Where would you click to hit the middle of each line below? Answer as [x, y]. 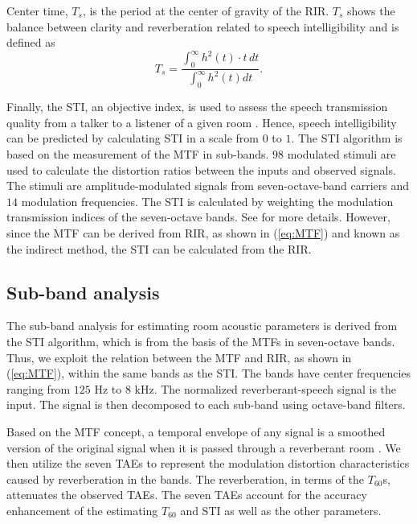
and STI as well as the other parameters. [281, 510]
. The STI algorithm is [347, 138]
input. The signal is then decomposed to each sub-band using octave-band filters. [206, 404]
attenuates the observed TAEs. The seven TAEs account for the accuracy [187, 495]
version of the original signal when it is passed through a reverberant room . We [204, 447]
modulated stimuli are [341, 154]
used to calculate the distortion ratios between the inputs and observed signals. [201, 169]
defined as [31, 42]
